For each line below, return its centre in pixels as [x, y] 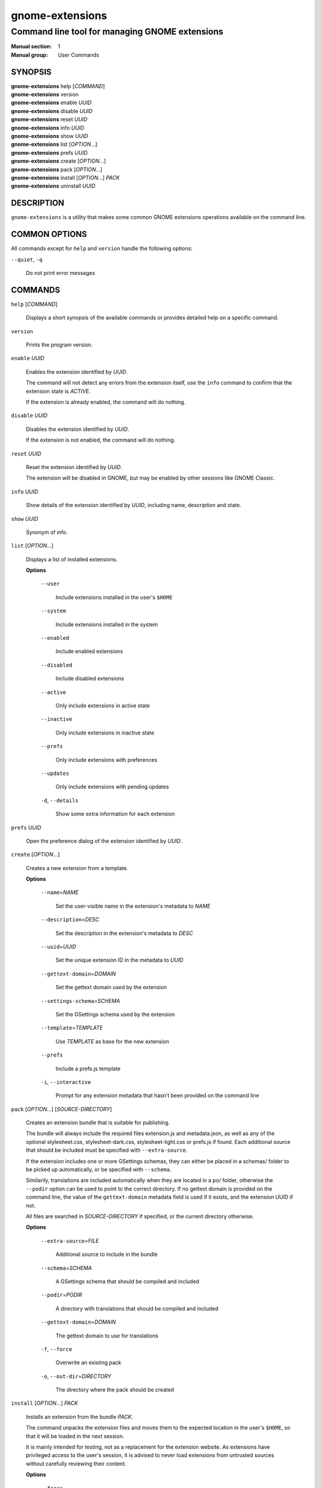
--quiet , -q [27, 260]
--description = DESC [70, 920]
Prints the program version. [59, 345]
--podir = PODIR [62, 1295]
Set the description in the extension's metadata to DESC [124, 933]
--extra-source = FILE [70, 1240]
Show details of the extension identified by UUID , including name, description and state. [133, 505]
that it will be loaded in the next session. [75, 1436]
